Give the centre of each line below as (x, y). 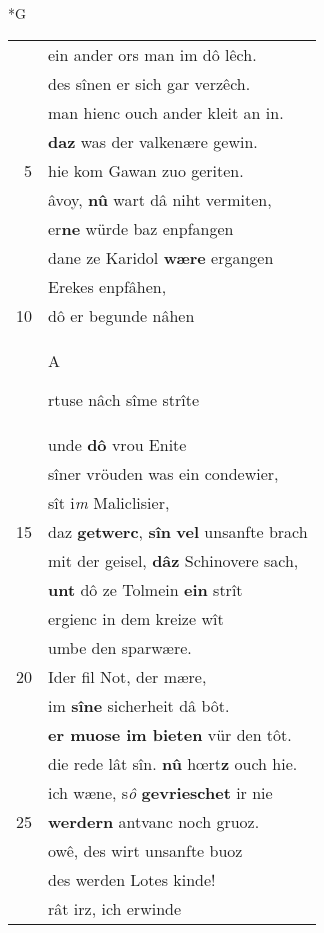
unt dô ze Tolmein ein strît (145, 589)
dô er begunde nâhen (121, 315)
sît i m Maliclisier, (109, 502)
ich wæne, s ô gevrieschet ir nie (160, 792)
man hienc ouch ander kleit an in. (166, 112)
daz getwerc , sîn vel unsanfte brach (178, 531)
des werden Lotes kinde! (132, 879)
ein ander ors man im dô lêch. (152, 54)
